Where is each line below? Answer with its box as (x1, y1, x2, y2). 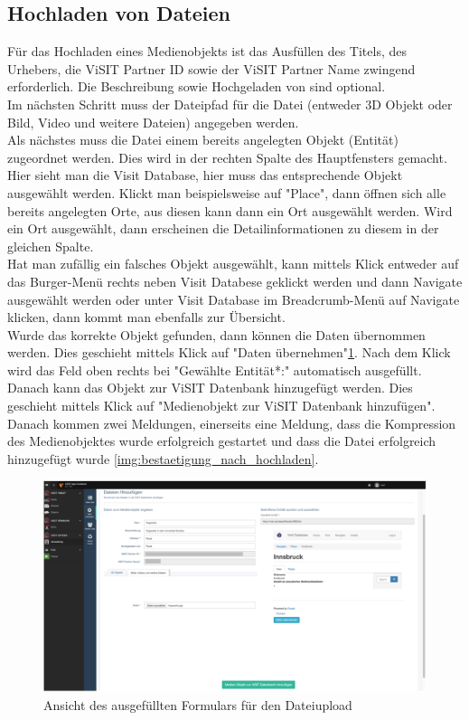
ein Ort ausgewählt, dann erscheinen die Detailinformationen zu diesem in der (7, 219, 439, 238)
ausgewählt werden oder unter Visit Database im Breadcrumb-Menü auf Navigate (7, 289, 460, 308)
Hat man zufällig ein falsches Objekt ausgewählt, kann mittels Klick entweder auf (7, 254, 459, 273)
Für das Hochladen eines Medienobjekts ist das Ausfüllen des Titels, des (7, 42, 408, 61)
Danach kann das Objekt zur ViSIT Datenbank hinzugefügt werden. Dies (7, 378, 413, 397)
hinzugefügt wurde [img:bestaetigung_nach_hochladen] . (7, 449, 319, 468)
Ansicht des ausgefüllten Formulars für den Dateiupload (43, 695, 352, 714)
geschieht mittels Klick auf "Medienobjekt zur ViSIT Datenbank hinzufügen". (7, 396, 436, 415)
